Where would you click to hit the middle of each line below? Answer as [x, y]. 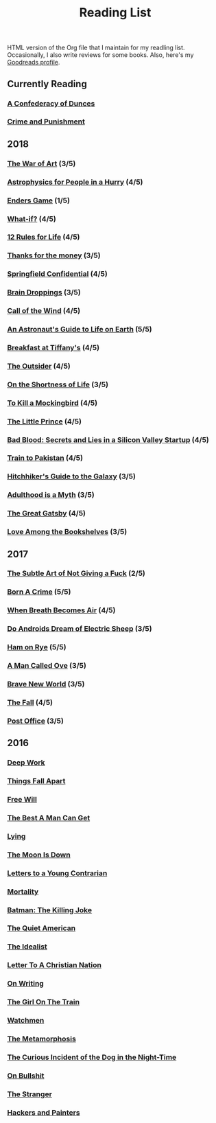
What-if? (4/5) [32, 219]
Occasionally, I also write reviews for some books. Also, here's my [100, 55]
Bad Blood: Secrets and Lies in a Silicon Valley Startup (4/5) [108, 439]
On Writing [26, 984]
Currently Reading [47, 84]
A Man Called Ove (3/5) [47, 666]
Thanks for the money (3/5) [54, 255]
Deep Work [26, 763]
